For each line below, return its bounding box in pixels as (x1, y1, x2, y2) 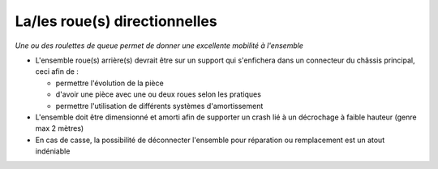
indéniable (35, 146, 71, 156)
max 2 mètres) (35, 123, 84, 133)
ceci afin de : (35, 67, 79, 76)
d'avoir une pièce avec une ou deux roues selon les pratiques (55, 89, 261, 99)
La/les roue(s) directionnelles (15, 12, 218, 30)
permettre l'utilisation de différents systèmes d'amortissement (55, 101, 264, 110)
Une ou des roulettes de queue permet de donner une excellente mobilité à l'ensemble (15, 41, 304, 50)
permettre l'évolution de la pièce (55, 78, 164, 88)
